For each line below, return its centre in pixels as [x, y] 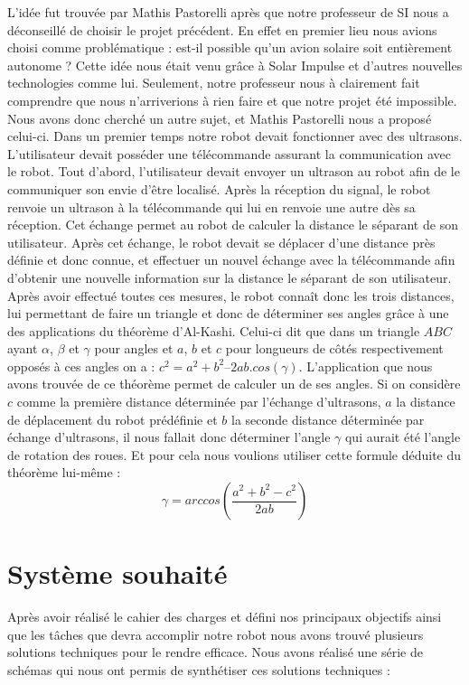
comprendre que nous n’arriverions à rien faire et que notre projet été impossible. [232, 100]
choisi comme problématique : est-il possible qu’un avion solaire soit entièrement [230, 47]
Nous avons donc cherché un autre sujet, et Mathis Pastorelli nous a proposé [220, 118]
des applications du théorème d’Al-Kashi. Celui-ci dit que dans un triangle [214, 330]
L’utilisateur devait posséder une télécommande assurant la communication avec [230, 153]
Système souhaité [117, 573]
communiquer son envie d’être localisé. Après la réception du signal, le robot [219, 188]
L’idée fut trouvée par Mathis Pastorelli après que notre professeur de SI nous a [228, 12]
